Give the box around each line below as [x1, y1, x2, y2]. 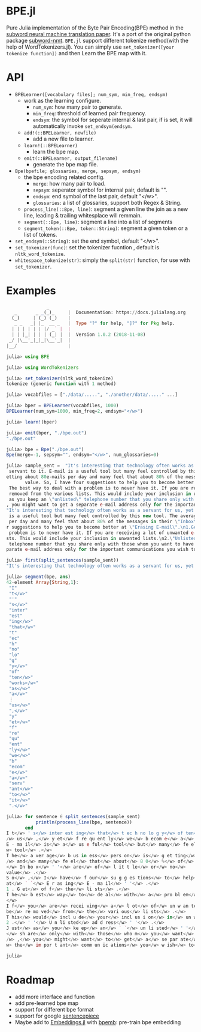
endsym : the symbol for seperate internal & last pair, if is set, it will [32, 116, 193, 123]
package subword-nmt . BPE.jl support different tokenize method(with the [6, 37, 188, 44]
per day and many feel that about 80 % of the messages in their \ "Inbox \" [8, 518, 199, 525]
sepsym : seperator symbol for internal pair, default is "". [32, 186, 167, 193]
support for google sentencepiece [14, 1012, 99, 1019]
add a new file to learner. [32, 135, 95, 142]
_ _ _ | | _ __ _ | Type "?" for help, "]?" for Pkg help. [14, 320, 175, 327]
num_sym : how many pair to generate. [32, 103, 123, 111]
